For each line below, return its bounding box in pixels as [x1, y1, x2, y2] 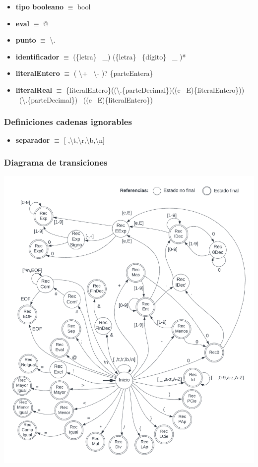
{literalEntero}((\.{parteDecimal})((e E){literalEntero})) [66, 84, 245, 95]
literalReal [15, 84, 53, 95]
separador [15, 135, 50, 145]
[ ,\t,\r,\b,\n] [64, 135, 105, 145]
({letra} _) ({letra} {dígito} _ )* [73, 51, 186, 61]
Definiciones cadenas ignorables [4, 116, 132, 128]
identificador [15, 51, 60, 61]
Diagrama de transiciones [4, 156, 108, 168]
